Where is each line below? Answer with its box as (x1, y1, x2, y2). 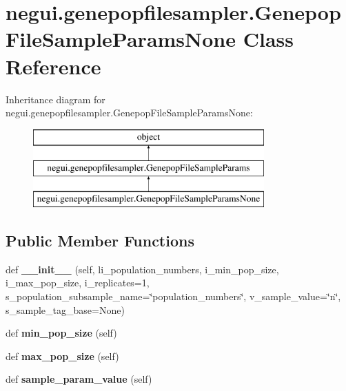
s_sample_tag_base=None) (6, 302, 125, 317)
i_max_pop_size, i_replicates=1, (6, 275, 150, 290)
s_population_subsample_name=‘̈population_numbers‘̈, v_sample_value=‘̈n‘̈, (6, 289, 341, 304)
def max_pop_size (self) (6, 348, 119, 363)
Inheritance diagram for (6, 92, 105, 106)
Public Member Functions (6, 230, 194, 251)
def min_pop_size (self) (6, 326, 117, 340)
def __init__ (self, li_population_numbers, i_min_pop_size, (6, 262, 279, 276)
